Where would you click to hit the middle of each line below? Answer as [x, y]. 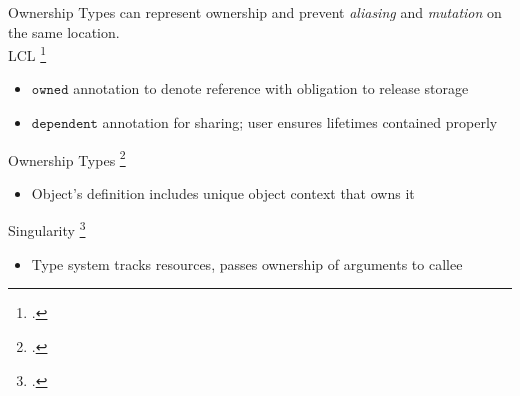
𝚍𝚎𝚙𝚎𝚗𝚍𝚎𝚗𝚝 [64, 124]
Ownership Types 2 [67, 158]
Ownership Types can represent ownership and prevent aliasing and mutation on [255, 12]
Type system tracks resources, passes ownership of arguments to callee [247, 263]
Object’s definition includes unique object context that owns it [223, 192]
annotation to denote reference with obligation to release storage [271, 88]
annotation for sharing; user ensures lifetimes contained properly [300, 122]
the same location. [64, 31]
